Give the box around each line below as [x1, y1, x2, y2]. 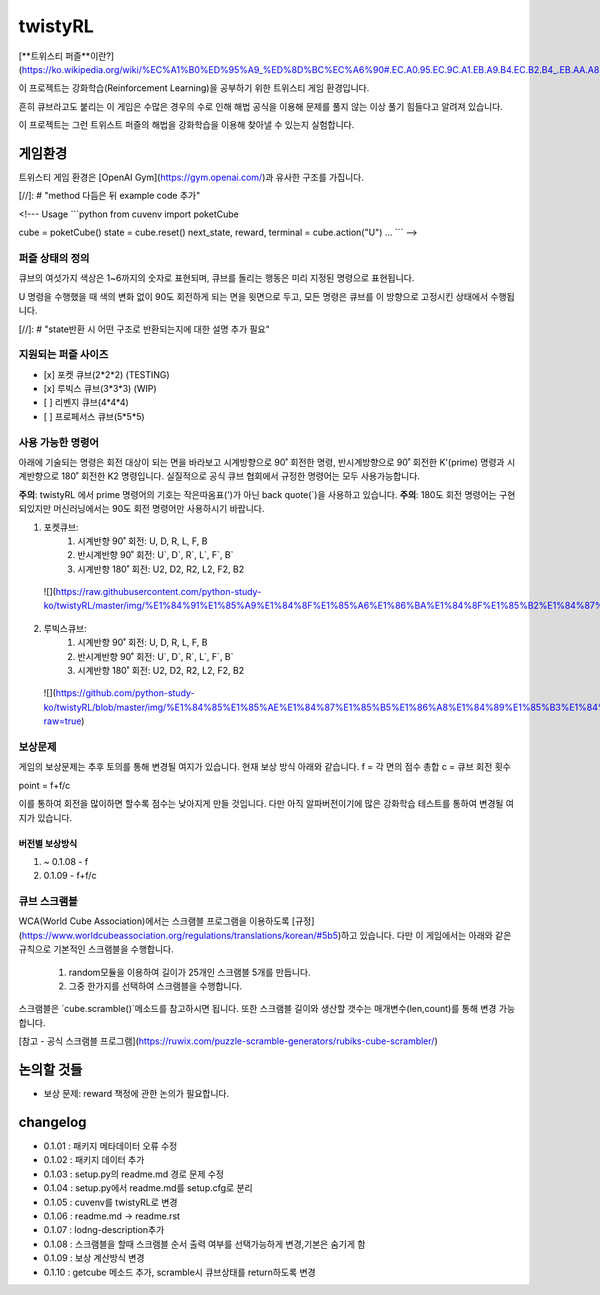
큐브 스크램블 [18, 895, 79, 909]
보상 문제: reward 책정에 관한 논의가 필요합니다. [43, 1088, 230, 1100]
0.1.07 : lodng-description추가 [43, 1224, 165, 1236]
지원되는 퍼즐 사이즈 [18, 348, 109, 362]
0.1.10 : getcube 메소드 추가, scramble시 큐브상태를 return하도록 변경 [43, 1266, 316, 1278]
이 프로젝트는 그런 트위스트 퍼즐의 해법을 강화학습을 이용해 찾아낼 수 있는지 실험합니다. [18, 119, 355, 131]
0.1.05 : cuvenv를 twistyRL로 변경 [43, 1196, 178, 1208]
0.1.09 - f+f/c [43, 870, 97, 882]
